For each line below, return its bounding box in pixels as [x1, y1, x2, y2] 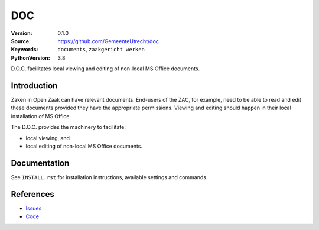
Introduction [11, 80, 58, 90]
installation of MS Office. [11, 112, 71, 119]
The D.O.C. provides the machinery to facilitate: [11, 124, 126, 131]
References [11, 189, 54, 199]
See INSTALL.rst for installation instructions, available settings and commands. [11, 173, 208, 180]
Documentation [11, 158, 70, 168]
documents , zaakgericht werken [57, 46, 145, 53]
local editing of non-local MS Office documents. [25, 142, 143, 150]
